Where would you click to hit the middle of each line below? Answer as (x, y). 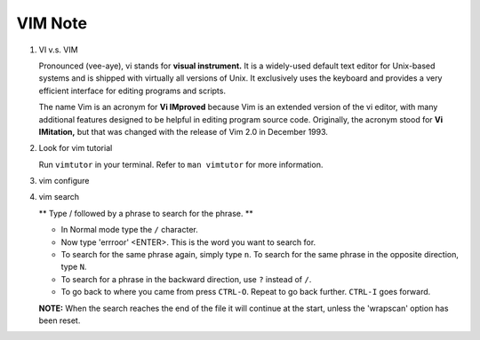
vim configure (64, 181)
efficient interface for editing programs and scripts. (132, 91)
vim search (59, 197)
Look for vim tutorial (76, 148)
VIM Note (52, 23)
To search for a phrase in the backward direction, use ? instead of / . (186, 279)
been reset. (60, 320)
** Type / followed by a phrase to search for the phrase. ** (146, 213)
